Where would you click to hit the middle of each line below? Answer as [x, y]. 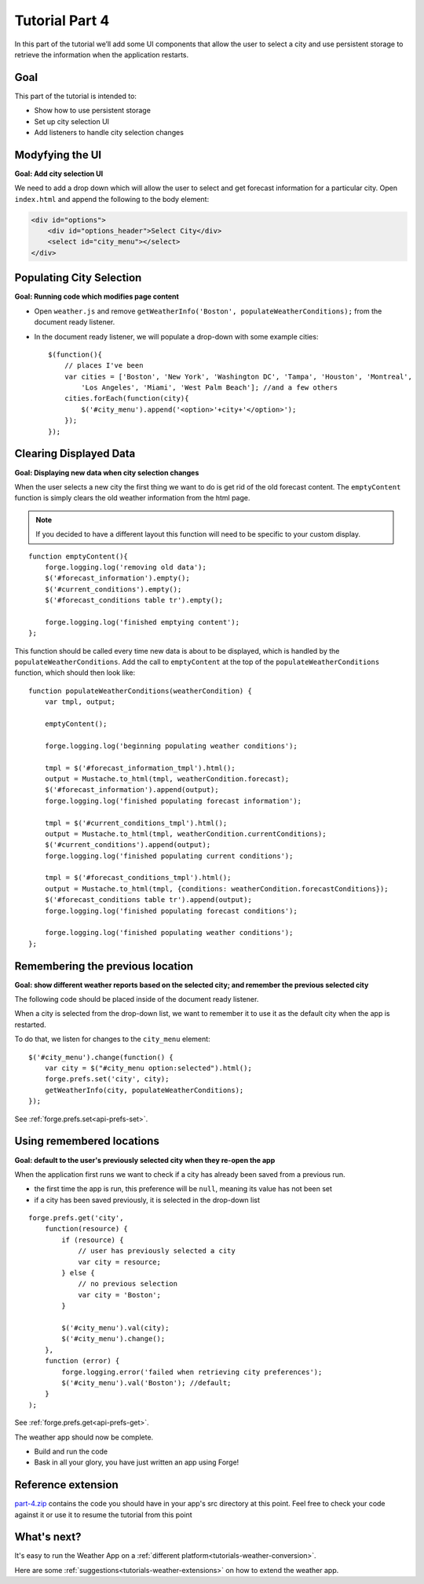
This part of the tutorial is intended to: [76, 96]
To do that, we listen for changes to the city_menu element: [113, 1039]
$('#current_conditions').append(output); [128, 845]
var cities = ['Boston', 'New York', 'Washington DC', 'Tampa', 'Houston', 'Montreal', [238, 376]
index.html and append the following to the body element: [112, 199]
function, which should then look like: [75, 673]
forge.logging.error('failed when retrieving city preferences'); [192, 1372]
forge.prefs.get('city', [76, 1218]
